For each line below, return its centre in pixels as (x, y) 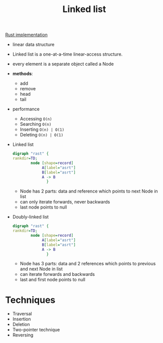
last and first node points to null (52, 280)
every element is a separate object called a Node (63, 64)
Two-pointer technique (36, 330)
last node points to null (43, 207)
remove (28, 89)
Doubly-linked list (31, 217)
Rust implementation (26, 35)
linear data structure (33, 45)
